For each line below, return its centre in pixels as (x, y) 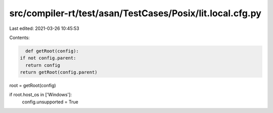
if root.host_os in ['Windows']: (40, 95)
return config (43, 65)
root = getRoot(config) (33, 86)
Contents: (19, 37)
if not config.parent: (48, 58)
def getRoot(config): (52, 51)
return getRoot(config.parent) (59, 72)
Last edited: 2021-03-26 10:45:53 (44, 28)
